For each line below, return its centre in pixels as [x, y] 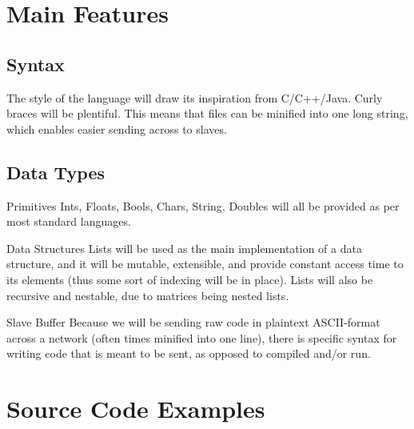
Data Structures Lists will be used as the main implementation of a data [184, 248]
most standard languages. [69, 221]
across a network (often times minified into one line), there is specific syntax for [202, 337]
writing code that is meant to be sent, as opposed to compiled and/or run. [189, 353]
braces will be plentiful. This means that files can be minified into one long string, [207, 113]
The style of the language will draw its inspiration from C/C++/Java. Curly [195, 97]
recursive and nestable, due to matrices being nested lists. [148, 295]
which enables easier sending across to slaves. [117, 128]
